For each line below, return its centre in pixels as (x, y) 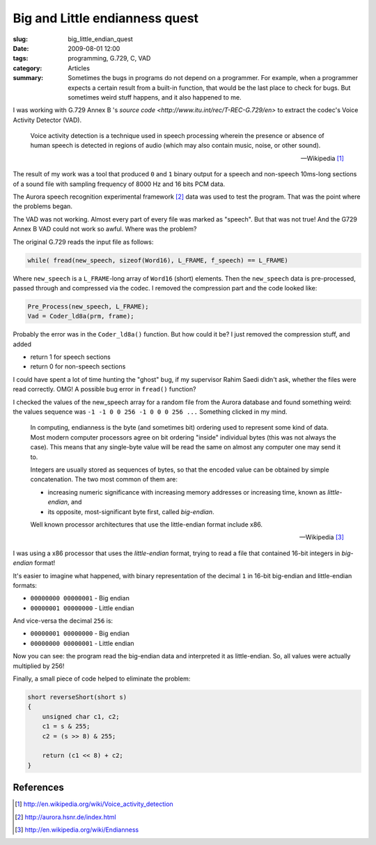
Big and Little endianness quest (105, 18)
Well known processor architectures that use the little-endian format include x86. (147, 524)
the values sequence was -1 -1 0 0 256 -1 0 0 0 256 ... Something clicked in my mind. (150, 412)
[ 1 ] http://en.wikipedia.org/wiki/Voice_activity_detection (94, 804)
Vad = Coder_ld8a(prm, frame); (81, 316)
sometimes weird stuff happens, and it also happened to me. (155, 97)
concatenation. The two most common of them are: (104, 479)
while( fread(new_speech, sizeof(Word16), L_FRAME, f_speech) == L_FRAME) (158, 260)
